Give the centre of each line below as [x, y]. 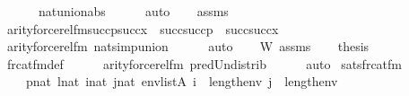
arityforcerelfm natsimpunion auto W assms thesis [188, 46]
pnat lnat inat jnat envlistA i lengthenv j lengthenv [182, 81]
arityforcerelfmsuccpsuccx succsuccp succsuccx [143, 28]
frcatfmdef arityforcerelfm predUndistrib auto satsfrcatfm [204, 63]
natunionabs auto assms [133, 11]
